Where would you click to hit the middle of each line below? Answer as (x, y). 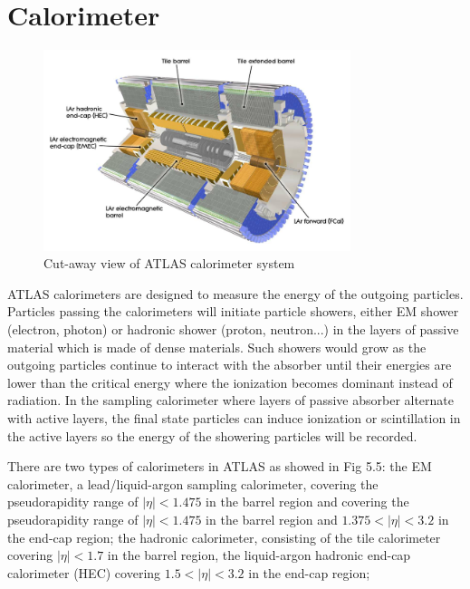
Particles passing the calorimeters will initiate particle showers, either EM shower (233, 311)
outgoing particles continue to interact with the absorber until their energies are (230, 365)
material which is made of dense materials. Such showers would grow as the (217, 347)
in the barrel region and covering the (307, 502)
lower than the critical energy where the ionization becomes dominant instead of (230, 382)
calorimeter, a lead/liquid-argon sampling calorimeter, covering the (193, 483)
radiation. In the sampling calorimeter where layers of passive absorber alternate (231, 400)
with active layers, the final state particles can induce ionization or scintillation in (234, 417)
